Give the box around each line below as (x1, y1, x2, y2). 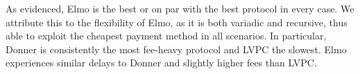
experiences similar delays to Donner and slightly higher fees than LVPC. (6, 55, 317, 70)
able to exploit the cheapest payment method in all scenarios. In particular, (6, 28, 327, 43)
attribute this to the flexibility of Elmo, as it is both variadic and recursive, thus (6, 15, 348, 29)
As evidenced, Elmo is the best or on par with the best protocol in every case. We (6, 1, 354, 15)
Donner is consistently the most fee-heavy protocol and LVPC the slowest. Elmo (6, 41, 347, 56)
